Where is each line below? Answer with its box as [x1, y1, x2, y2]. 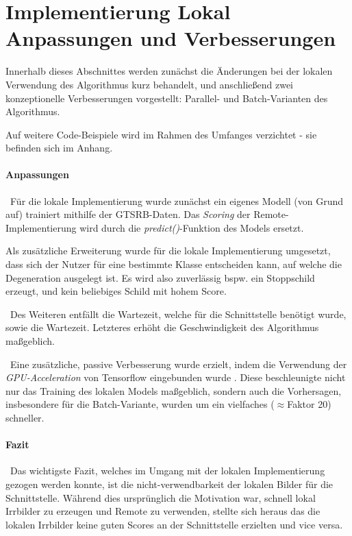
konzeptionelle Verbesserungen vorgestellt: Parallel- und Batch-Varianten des [5, 90, 328, 105]
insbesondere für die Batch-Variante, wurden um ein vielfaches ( [5, 397, 275, 411]
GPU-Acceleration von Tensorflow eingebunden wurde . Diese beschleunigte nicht [5, 370, 346, 385]
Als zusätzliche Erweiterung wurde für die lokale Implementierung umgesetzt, [5, 243, 331, 258]
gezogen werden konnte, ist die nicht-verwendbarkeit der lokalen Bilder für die [5, 476, 334, 491]
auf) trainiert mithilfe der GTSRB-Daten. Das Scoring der [5, 207, 251, 221]
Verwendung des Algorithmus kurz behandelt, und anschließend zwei [5, 77, 293, 91]
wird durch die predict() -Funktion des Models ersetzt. [79, 220, 304, 234]
